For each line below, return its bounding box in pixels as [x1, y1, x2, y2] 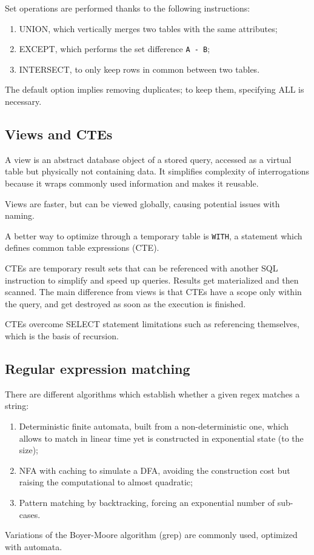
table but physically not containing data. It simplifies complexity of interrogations [5, 165, 310, 178]
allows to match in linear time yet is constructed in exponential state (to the [19, 431, 304, 444]
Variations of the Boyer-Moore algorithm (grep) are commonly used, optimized [5, 528, 298, 541]
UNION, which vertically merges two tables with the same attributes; [19, 22, 278, 35]
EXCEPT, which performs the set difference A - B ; [19, 42, 210, 55]
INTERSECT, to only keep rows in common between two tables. [19, 62, 260, 75]
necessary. [5, 95, 42, 108]
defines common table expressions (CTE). [5, 241, 159, 254]
